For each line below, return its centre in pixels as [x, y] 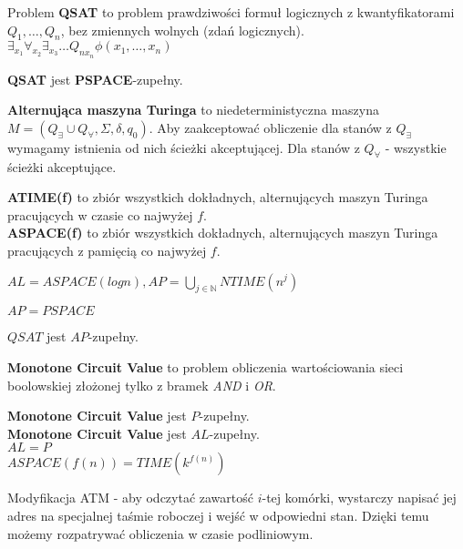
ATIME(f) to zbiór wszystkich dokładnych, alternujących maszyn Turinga [218, 197]
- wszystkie [416, 147]
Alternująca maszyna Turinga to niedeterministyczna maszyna [193, 110]
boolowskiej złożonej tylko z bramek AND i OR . [142, 385]
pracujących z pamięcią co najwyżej [107, 250]
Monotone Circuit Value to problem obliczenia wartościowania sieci [206, 366]
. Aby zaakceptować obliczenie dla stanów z [270, 127]
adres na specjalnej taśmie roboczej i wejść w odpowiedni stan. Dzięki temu [218, 515]
